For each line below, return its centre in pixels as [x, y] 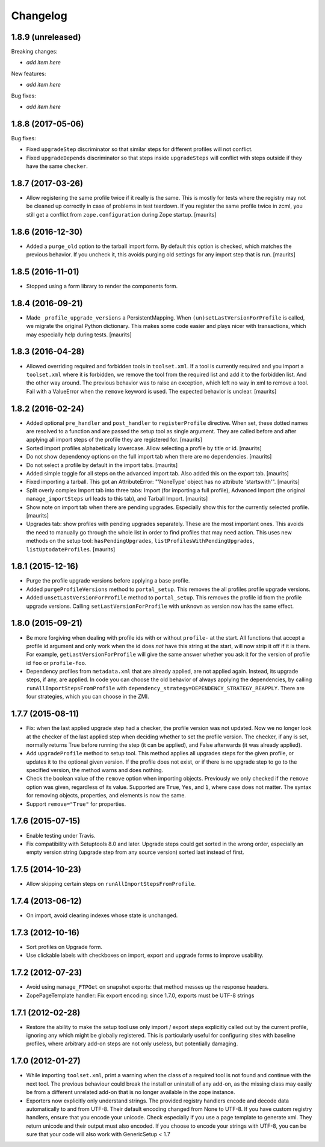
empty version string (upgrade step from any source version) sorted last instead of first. [135, 852]
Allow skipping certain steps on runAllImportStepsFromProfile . [111, 884]
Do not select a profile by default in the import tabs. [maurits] [102, 465]
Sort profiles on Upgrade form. [64, 947]
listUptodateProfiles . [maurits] [71, 549]
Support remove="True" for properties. [76, 804]
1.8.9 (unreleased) [46, 37]
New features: [29, 73]
